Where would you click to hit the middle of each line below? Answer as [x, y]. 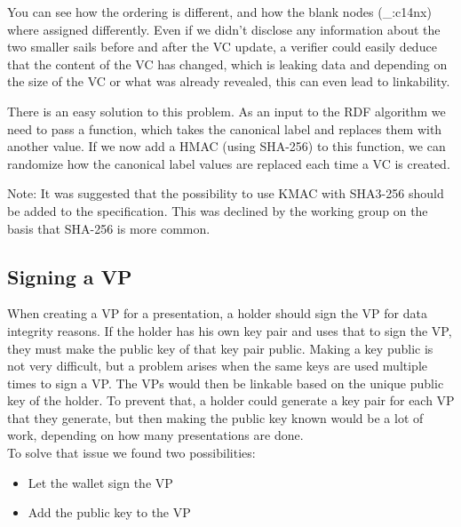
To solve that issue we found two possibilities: [131, 453]
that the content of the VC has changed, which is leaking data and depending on [227, 64]
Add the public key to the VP [109, 512]
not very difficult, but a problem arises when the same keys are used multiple [218, 366]
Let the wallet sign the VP [100, 482]
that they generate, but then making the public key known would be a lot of [215, 417]
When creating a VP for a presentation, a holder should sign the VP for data [217, 313]
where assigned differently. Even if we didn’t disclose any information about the [224, 29]
